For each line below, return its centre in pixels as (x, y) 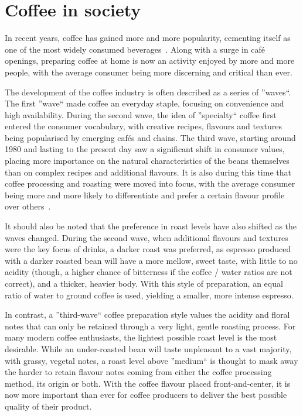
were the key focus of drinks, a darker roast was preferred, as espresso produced (148, 249)
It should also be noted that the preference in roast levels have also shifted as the (151, 226)
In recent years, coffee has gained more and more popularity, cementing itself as (148, 38)
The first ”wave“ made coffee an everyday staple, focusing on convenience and (144, 103)
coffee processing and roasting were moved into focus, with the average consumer (150, 183)
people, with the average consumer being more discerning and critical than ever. (149, 72)
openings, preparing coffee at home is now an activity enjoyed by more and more (150, 61)
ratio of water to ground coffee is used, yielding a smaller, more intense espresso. (149, 295)
